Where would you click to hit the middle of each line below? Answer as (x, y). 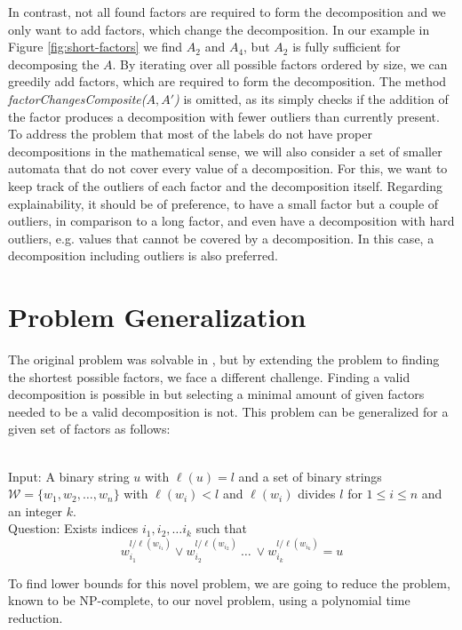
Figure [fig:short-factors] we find (96, 47)
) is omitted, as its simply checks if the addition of (311, 98)
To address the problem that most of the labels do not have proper (190, 134)
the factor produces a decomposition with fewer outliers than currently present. (224, 116)
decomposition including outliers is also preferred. (143, 255)
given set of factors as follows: (89, 429)
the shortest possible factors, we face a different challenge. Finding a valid (209, 376)
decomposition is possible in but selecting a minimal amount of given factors (216, 394)
